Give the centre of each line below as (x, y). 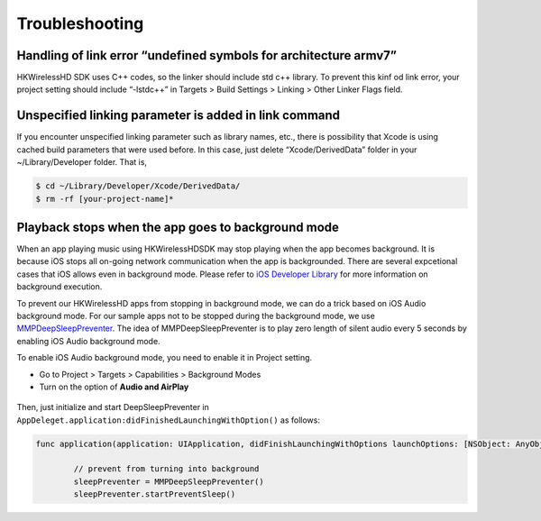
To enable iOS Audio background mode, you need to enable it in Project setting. (165, 358)
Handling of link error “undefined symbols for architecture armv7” (206, 55)
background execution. (60, 287)
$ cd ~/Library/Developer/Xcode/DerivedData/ (138, 186)
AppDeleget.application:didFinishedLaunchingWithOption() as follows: (168, 420)
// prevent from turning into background (166, 469)
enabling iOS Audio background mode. (89, 341)
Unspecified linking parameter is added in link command (179, 116)
